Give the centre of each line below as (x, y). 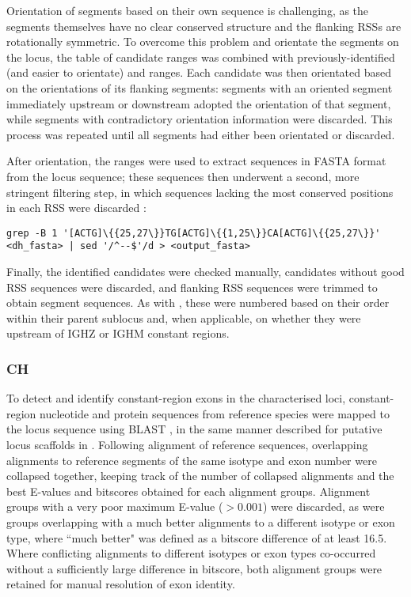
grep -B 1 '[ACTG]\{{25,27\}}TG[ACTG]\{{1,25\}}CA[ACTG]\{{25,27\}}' (194, 233)
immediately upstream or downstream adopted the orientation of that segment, (199, 103)
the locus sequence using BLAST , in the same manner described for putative (194, 429)
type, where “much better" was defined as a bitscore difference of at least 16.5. (197, 537)
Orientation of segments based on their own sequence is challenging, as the (188, 10)
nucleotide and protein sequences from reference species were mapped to (215, 413)
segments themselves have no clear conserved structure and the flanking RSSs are (204, 26)
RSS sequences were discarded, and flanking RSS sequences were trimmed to (192, 287)
